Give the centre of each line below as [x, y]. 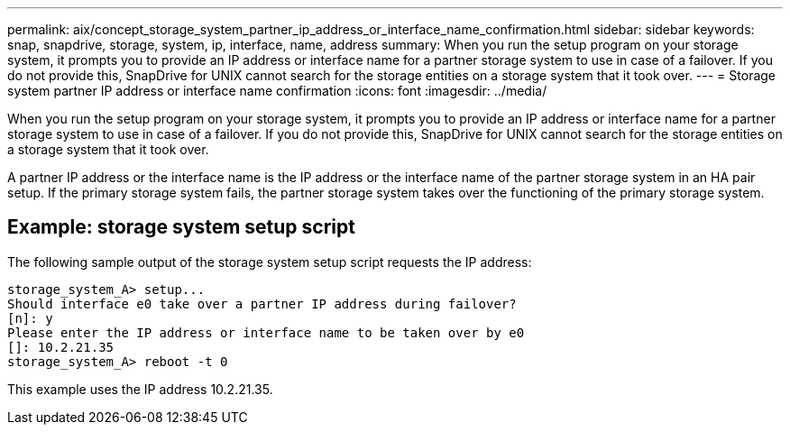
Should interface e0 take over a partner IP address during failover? [262, 303]
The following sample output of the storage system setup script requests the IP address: [270, 262]
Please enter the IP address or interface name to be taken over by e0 [266, 332]
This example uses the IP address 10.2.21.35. [140, 389]
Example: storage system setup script [181, 227]
